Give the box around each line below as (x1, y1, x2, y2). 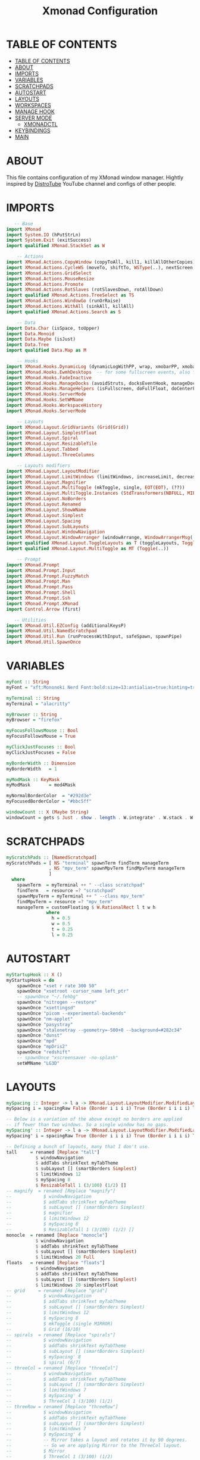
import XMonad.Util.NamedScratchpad (6, 628, 97, 634)
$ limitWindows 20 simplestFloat (35, 1282, 118, 1288)
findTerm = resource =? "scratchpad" (17, 887, 116, 894)
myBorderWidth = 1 (6, 766, 58, 772)
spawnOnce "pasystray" (17, 1021, 73, 1028)
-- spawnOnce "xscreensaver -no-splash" (17, 1055, 118, 1060)
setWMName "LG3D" (17, 1060, 60, 1066)
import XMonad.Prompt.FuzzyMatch (6, 573, 89, 579)
